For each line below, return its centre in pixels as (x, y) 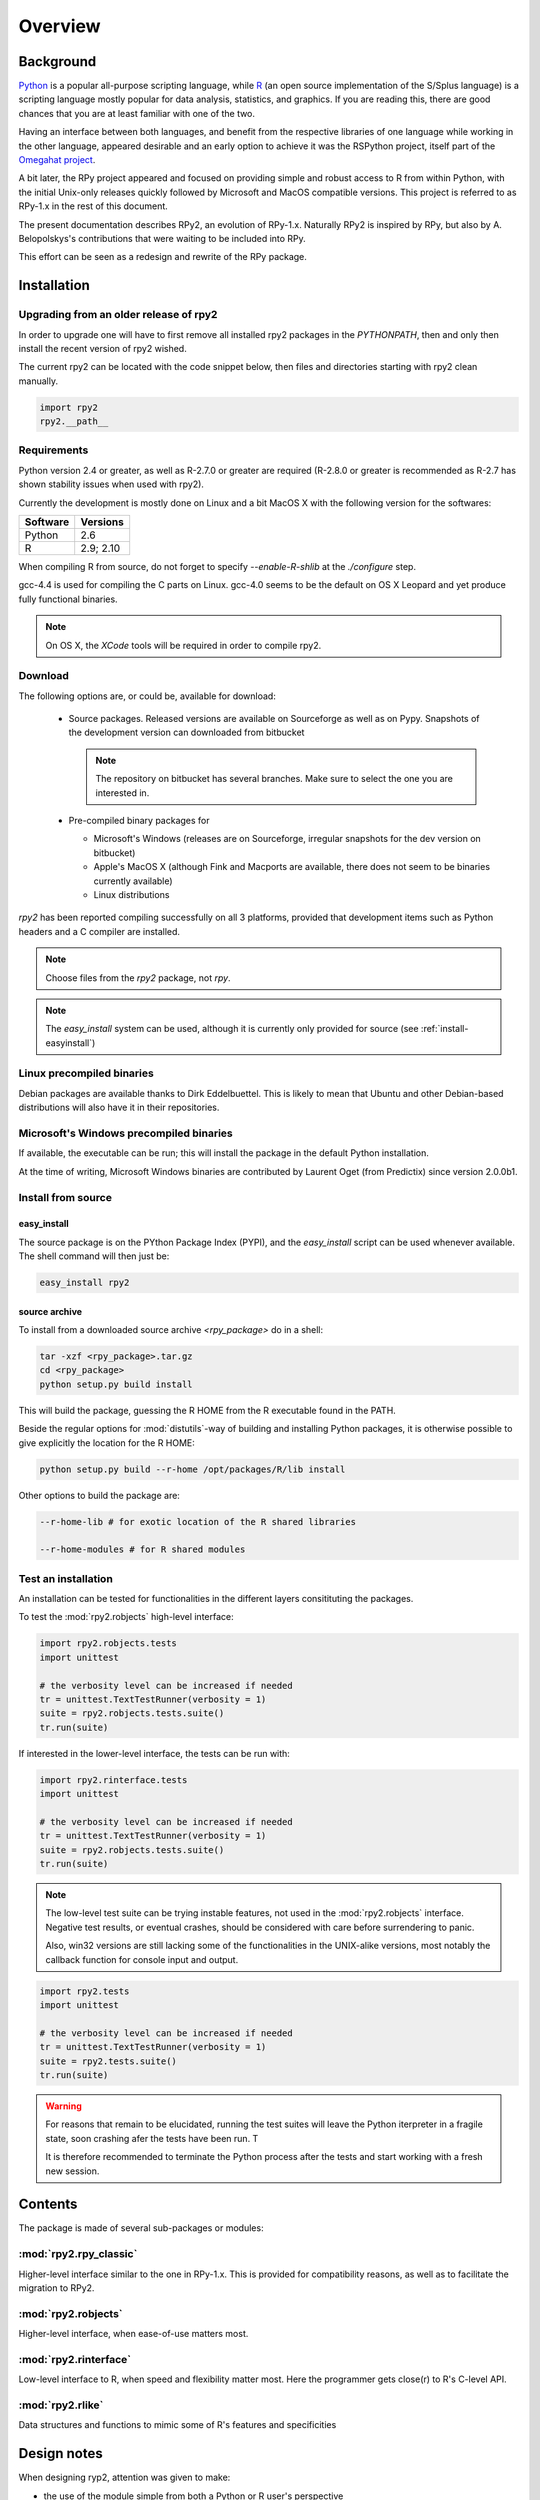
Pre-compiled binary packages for (139, 821)
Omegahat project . (57, 160)
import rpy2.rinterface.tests (113, 1779)
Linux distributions (131, 894)
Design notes (61, 2453)
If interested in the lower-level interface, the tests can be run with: (154, 1753)
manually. (38, 381)
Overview (59, 26)
